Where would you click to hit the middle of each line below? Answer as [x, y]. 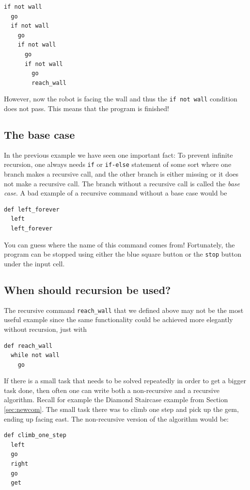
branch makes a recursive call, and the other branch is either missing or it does [121, 174]
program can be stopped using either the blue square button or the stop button [123, 254]
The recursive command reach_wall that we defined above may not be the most [124, 310]
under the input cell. [34, 263]
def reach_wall [28, 346]
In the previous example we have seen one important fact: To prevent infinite [118, 155]
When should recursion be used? [87, 289]
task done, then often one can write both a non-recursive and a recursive [112, 390]
